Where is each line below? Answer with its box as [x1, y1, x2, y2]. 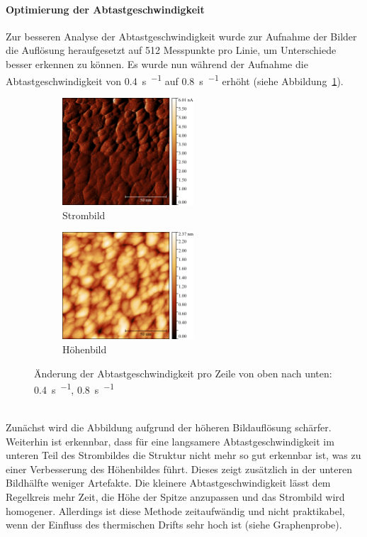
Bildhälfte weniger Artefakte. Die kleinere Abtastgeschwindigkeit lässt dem [6, 475, 331, 490]
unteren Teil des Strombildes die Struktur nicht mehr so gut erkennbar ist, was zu [6, 448, 361, 463]
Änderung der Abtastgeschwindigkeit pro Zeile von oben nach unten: [34, 365, 332, 380]
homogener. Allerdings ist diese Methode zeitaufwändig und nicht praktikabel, [6, 503, 345, 518]
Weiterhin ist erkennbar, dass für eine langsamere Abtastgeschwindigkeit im [6, 433, 334, 448]
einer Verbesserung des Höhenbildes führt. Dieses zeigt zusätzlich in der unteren [6, 461, 353, 476]
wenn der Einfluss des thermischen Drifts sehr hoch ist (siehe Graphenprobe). [6, 517, 342, 532]
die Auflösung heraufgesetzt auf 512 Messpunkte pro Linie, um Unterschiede [6, 43, 337, 57]
